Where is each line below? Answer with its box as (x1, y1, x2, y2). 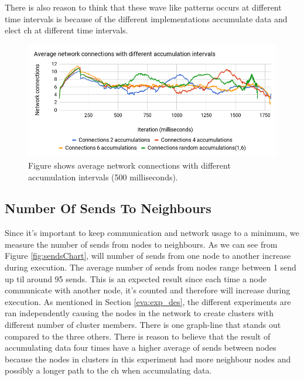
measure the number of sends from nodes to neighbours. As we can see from (5, 238, 278, 250)
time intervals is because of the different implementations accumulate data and (5, 12, 288, 25)
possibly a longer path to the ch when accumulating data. (5, 364, 212, 376)
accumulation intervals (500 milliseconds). (28, 170, 178, 183)
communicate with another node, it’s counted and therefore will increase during (5, 284, 291, 296)
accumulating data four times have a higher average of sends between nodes (5, 341, 276, 354)
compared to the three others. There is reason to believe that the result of (5, 330, 271, 342)
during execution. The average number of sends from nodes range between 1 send (5, 261, 296, 273)
